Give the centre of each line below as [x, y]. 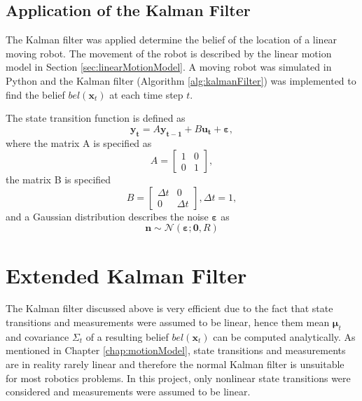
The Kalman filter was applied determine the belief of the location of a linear [172, 40]
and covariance [37, 336]
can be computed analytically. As [284, 336]
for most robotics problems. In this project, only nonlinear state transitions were [178, 378]
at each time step [146, 94]
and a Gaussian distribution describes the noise [107, 216]
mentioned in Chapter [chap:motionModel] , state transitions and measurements [176, 350]
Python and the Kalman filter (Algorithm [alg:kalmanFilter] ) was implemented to [181, 80]
